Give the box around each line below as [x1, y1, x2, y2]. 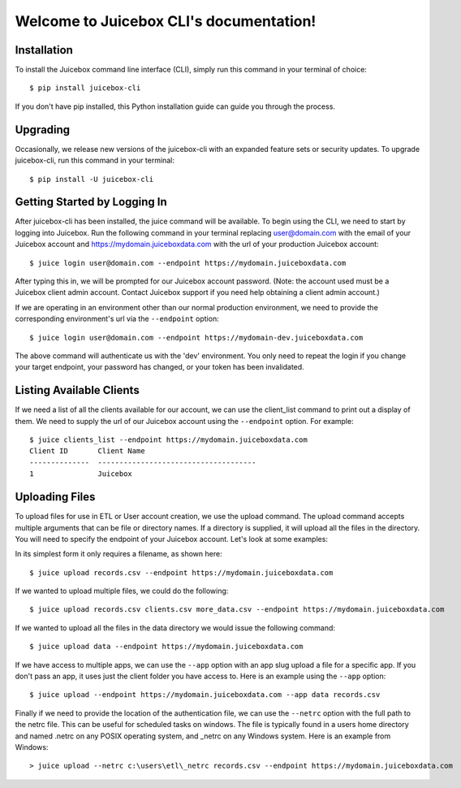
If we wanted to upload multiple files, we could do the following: [15, 586, 229, 596]
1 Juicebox [29, 470, 133, 478]
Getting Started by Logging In [15, 195, 168, 209]
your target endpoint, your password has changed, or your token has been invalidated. [15, 362, 304, 372]
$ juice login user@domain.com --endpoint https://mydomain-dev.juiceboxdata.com [29, 333, 364, 342]
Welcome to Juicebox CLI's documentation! [15, 12, 317, 30]
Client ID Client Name [29, 447, 145, 456]
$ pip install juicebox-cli [29, 84, 141, 93]
